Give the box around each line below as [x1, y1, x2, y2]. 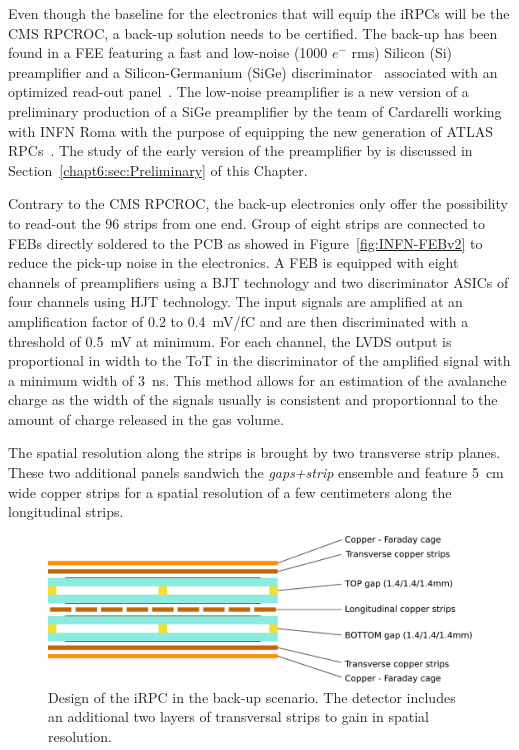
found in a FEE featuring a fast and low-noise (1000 [8, 42, 328, 63]
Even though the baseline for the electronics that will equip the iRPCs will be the [8, 3, 510, 23]
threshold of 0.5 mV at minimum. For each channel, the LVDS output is [8, 330, 452, 351]
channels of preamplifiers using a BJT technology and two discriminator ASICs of [8, 271, 509, 292]
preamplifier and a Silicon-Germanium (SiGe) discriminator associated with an [8, 61, 498, 82]
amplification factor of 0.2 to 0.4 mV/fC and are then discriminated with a [8, 310, 469, 331]
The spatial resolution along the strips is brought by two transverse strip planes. [8, 442, 501, 463]
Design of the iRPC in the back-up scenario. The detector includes [48, 686, 456, 707]
